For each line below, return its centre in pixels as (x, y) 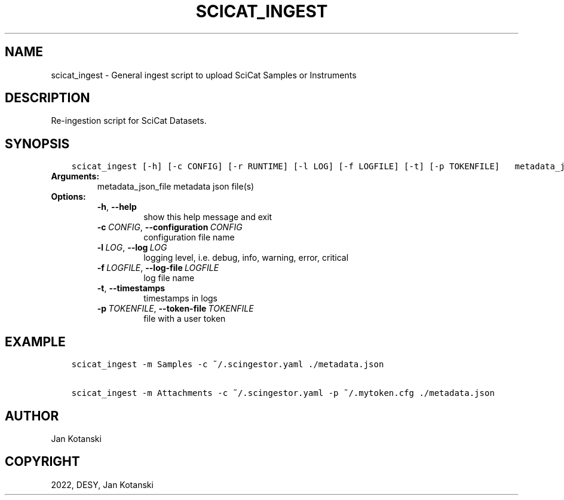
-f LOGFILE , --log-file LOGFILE (158, 268)
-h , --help (117, 207)
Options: (68, 197)
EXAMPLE (35, 342)
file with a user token (185, 319)
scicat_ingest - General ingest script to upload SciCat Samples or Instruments (204, 75)
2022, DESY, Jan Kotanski (102, 484)
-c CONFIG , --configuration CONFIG (170, 227)
